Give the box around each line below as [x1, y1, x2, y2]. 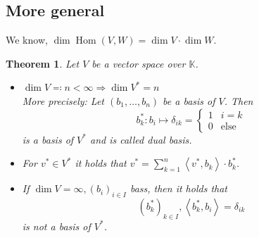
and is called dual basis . [89, 132, 192, 146]
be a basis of [163, 93, 215, 108]
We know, [6, 32, 48, 47]
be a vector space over [91, 56, 186, 70]
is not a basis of [22, 218, 91, 233]
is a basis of [22, 132, 74, 146]
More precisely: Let [22, 93, 104, 108]
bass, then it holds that [129, 181, 228, 196]
